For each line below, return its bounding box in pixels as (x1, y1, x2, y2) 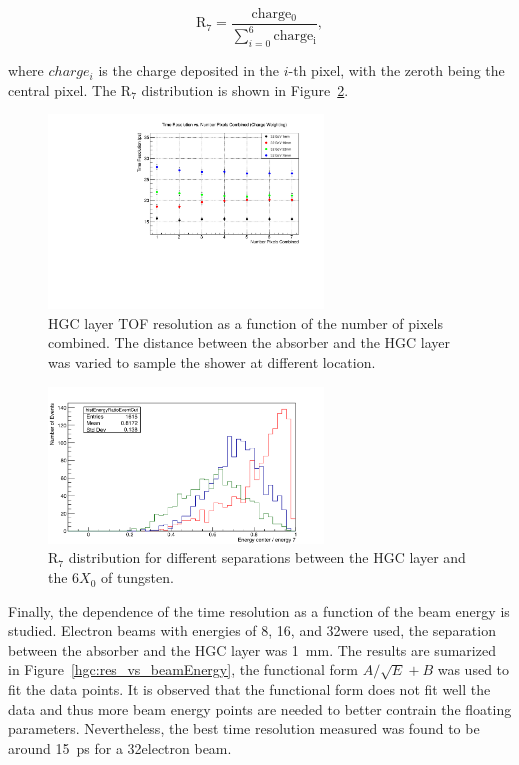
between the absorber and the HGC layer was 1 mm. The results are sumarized (8, 639, 496, 660)
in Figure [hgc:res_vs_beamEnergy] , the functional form (8, 659, 358, 680)
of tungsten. (101, 567, 174, 588)
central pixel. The (8, 79, 117, 100)
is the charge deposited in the (98, 60, 280, 81)
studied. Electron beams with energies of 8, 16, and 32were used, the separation (8, 620, 496, 641)
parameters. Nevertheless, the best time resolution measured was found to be (8, 718, 480, 739)
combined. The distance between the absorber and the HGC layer (48, 332, 451, 353)
